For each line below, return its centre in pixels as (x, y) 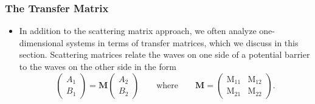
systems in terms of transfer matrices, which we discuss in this (182, 42)
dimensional (41, 42)
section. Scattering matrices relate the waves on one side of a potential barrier (164, 54)
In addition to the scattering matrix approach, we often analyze (138, 31)
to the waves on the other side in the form (98, 66)
